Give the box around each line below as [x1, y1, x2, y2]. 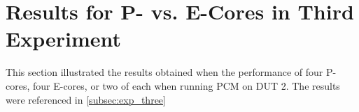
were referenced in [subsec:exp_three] [6, 92, 166, 106]
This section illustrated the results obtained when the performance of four [6, 65, 323, 79]
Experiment [6, 24, 122, 53]
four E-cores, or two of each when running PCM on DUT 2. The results [32, 78, 340, 93]
